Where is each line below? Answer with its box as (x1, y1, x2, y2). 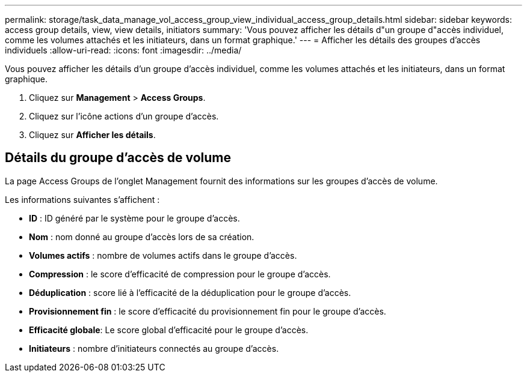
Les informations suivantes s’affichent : (5, 194, 160, 205)
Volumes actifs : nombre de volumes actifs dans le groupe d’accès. (29, 250, 297, 261)
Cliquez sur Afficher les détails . (29, 130, 156, 140)
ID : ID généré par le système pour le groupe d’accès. (29, 213, 240, 223)
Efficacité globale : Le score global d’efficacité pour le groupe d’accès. (29, 324, 309, 335)
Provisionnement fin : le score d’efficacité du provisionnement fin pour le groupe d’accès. (29, 306, 386, 316)
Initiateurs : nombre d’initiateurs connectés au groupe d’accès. (29, 343, 279, 354)
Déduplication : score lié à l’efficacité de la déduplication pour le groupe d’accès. (29, 287, 351, 298)
